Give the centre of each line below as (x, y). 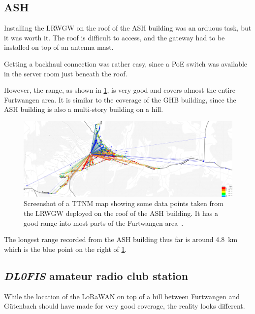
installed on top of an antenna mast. (59, 47)
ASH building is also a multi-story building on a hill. (84, 109)
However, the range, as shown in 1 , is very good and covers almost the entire (120, 90)
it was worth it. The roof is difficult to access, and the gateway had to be (114, 37)
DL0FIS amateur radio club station (96, 275)
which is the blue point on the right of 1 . (65, 249)
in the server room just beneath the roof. (66, 73)
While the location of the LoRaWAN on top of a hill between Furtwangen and (122, 296)
